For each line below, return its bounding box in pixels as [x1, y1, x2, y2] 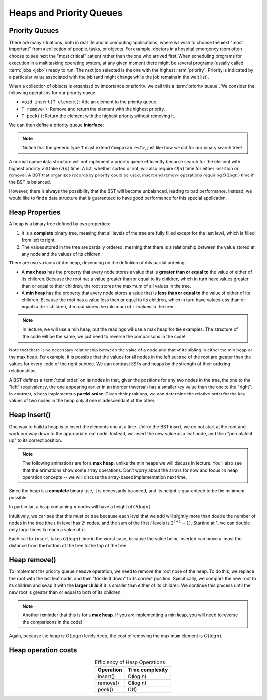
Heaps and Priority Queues [9, 7, 123, 18]
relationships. [9, 368, 37, 374]
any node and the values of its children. [21, 251, 102, 257]
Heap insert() [9, 410, 51, 419]
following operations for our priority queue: [9, 89, 97, 96]
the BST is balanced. [9, 179, 51, 185]
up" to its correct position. [9, 437, 63, 443]
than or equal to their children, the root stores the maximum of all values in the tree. [21, 283, 191, 289]
